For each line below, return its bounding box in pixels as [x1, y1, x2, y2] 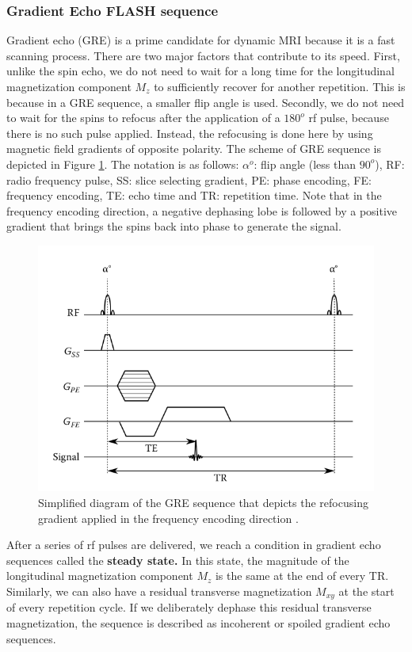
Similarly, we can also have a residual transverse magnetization [6, 582, 312, 599]
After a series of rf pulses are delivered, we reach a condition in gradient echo [6, 536, 381, 553]
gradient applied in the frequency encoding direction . [38, 509, 299, 526]
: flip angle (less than [254, 155, 356, 172]
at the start [338, 582, 395, 599]
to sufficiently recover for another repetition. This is [154, 78, 406, 94]
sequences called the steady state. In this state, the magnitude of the [6, 551, 349, 568]
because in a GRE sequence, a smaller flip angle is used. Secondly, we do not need [6, 93, 405, 110]
